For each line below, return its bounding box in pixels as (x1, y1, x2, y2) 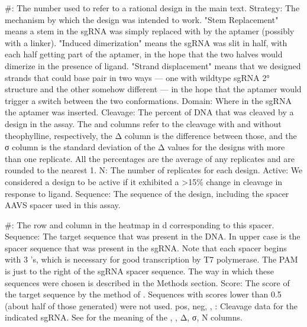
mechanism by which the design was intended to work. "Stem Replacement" (5, 13, 279, 25)
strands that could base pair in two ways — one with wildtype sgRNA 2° (5, 71, 270, 83)
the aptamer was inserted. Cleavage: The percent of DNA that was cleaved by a (5, 106, 294, 118)
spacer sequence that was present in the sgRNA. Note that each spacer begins (5, 241, 287, 254)
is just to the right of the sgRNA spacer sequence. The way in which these (5, 265, 274, 277)
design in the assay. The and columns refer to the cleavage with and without (5, 117, 282, 129)
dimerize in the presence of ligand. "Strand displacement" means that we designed (5, 59, 301, 72)
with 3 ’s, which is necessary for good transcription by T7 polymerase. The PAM (5, 253, 298, 266)
